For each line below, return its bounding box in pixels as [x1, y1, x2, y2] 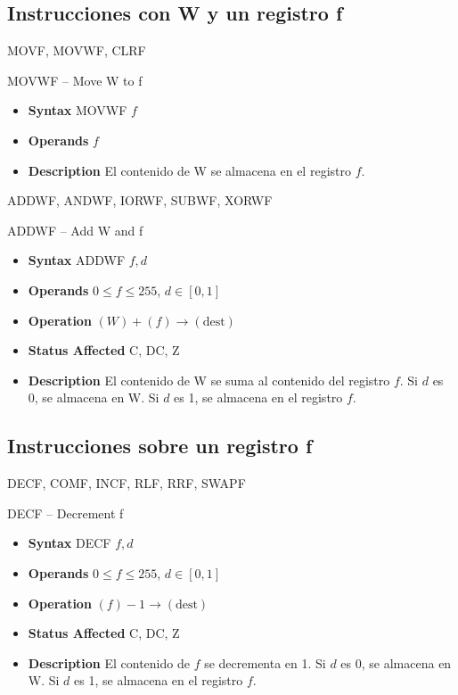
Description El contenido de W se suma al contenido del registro [28, 370, 390, 389]
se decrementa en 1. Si [204, 653, 326, 672]
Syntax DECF [28, 534, 111, 552]
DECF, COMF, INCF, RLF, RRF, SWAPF [7, 474, 246, 492]
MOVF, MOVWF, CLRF [7, 41, 146, 60]
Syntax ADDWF [28, 251, 126, 269]
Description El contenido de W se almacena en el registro [28, 161, 351, 179]
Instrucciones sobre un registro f [7, 432, 313, 459]
